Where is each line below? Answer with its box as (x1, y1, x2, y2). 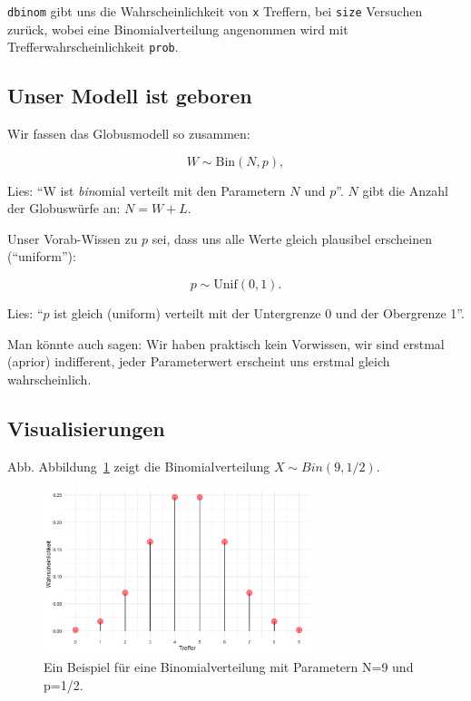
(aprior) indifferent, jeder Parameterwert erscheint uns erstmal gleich (7, 352, 390, 371)
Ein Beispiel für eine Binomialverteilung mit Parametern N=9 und (44, 657, 414, 677)
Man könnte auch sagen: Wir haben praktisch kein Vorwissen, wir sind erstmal (7, 334, 445, 353)
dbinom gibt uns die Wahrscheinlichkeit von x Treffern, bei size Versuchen (7, 2, 423, 20)
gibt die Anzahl (362, 180, 448, 200)
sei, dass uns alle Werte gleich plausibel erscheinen (152, 229, 432, 248)
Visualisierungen (7, 414, 165, 442)
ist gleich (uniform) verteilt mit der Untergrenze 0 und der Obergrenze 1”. (54, 304, 465, 323)
